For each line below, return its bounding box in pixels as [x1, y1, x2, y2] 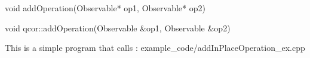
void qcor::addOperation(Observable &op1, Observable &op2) [5, 21, 231, 34]
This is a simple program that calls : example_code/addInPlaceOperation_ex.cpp [5, 41, 305, 54]
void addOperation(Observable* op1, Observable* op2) [5, 2, 205, 14]
